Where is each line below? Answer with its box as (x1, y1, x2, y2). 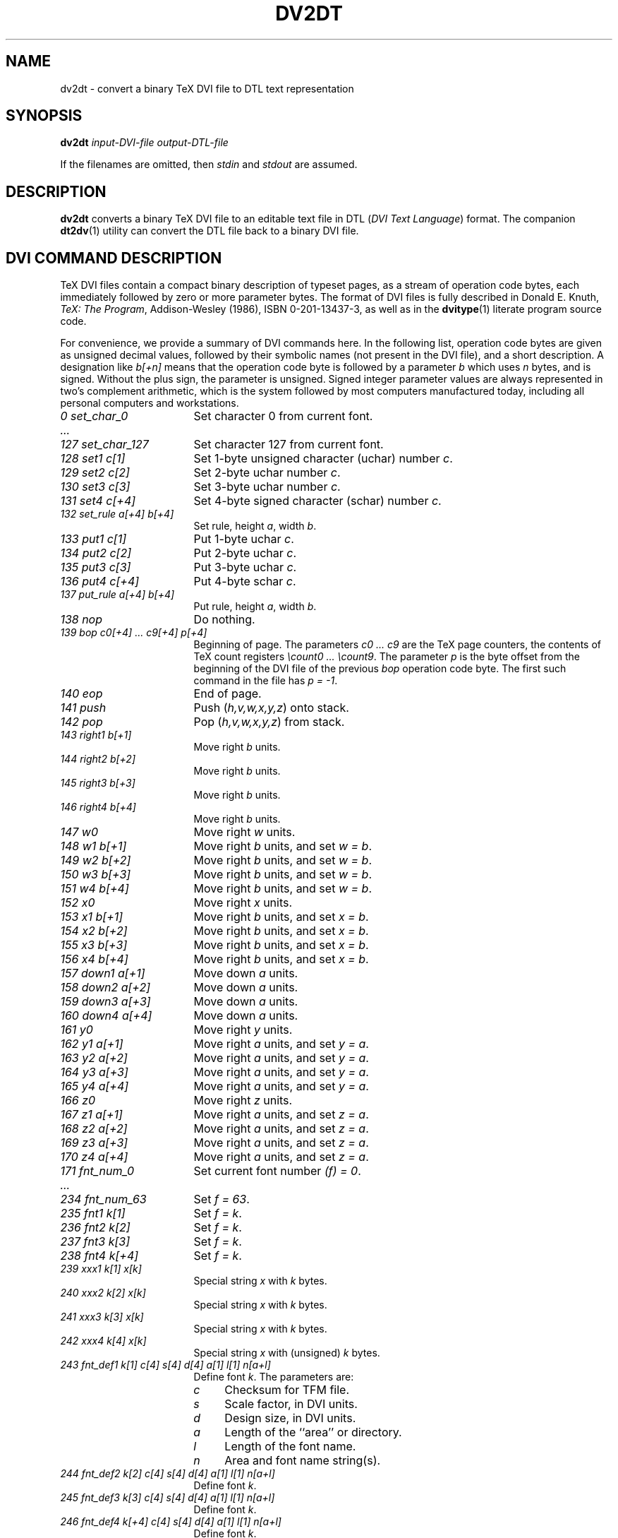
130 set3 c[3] (60, 479, 131, 494)
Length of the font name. (224, 1439, 356, 1454)
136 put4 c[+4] (60, 574, 140, 589)
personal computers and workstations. (60, 397, 239, 410)
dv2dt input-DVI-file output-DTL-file (60, 136, 229, 149)
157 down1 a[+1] (60, 966, 145, 981)
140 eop (60, 686, 103, 701)
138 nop (60, 612, 103, 627)
